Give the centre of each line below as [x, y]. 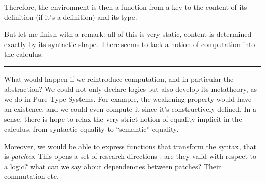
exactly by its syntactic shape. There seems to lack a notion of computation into [130, 44]
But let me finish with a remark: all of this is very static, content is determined [128, 34]
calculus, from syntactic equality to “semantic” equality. [91, 129]
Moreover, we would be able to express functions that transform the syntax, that [130, 146]
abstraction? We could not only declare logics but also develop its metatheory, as [130, 89]
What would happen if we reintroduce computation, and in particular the [119, 78]
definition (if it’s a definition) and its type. [71, 17]
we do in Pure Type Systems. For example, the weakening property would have [128, 99]
